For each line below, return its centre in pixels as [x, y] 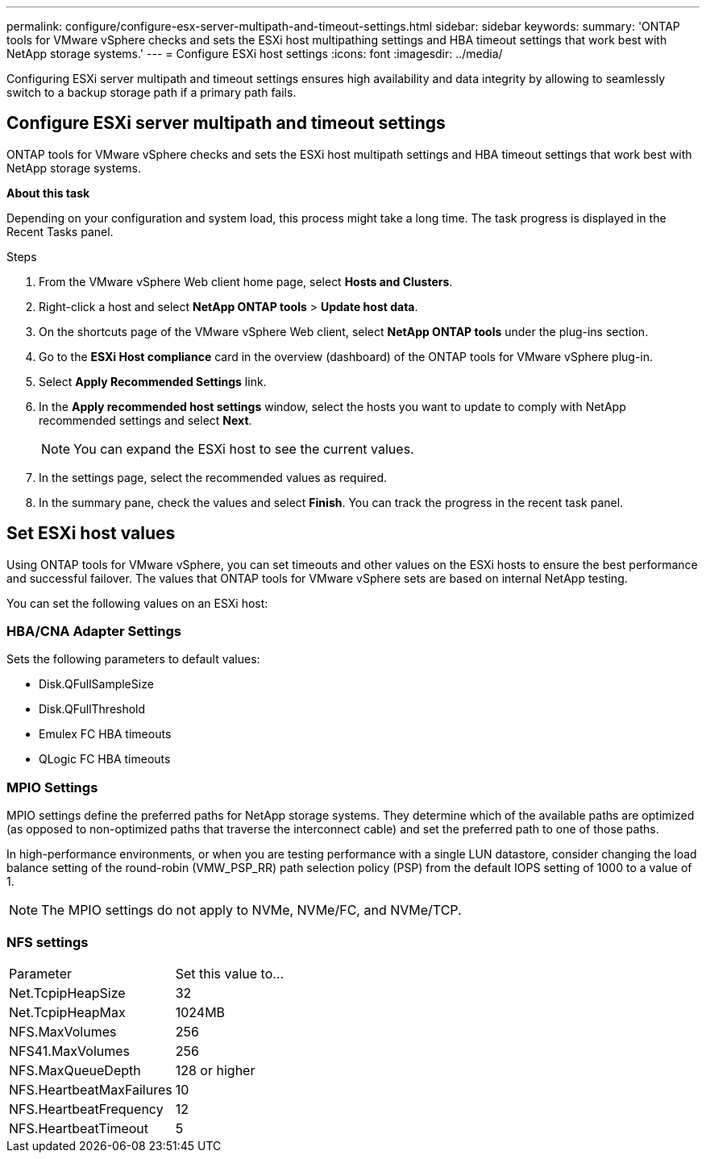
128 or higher [215, 1070]
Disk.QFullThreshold [92, 709]
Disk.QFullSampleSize [96, 684]
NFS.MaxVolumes [63, 1031]
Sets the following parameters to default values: [133, 659]
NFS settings [48, 942]
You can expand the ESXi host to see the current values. [244, 449]
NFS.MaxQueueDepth [75, 1070]
